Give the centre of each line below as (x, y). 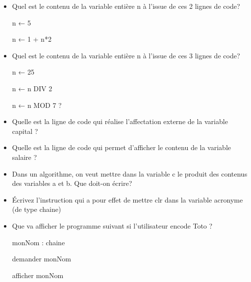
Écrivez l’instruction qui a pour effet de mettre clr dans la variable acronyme (127, 199)
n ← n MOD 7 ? (37, 105)
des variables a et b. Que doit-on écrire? (72, 183)
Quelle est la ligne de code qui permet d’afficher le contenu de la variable (122, 147)
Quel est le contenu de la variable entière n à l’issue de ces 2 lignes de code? (126, 6)
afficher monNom (38, 275)
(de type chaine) (37, 209)
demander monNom (42, 259)
